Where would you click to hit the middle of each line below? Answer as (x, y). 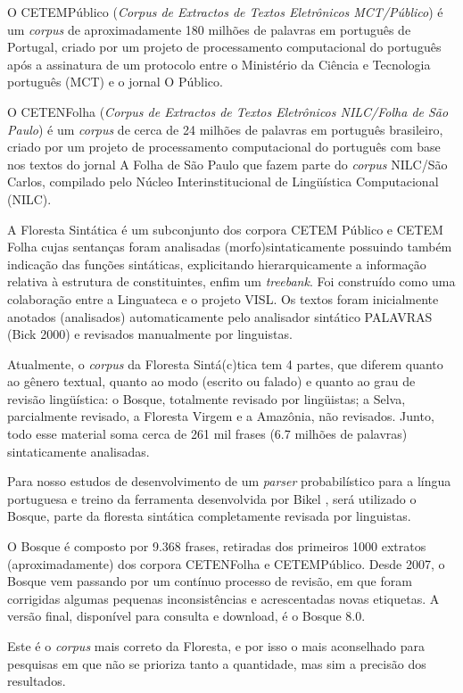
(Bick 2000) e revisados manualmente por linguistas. (150, 334)
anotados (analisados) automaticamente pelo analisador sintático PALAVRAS (220, 316)
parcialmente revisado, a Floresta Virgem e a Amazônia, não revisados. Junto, (221, 416)
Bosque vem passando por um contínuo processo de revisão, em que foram (210, 581)
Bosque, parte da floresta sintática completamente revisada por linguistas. (209, 516)
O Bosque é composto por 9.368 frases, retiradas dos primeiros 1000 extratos (217, 546)
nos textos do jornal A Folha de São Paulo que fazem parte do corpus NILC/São (227, 164)
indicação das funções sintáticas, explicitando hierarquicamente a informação (217, 264)
